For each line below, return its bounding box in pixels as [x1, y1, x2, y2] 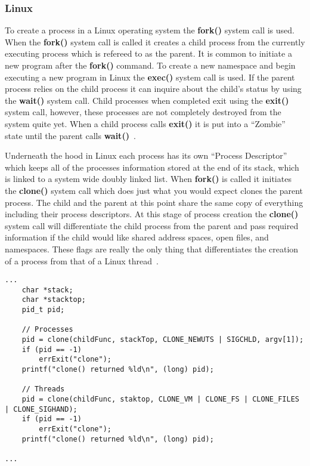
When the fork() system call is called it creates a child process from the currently [5, 35, 305, 48]
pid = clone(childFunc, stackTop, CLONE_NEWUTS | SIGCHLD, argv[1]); [21, 335, 304, 344]
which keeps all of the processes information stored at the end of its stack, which [5, 161, 299, 173]
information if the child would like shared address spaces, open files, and [5, 231, 269, 243]
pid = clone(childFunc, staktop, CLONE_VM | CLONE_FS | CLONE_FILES [21, 394, 299, 403]
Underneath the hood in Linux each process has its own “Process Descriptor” [5, 149, 287, 162]
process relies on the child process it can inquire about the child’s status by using [5, 82, 302, 95]
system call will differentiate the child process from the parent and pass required [5, 219, 299, 232]
